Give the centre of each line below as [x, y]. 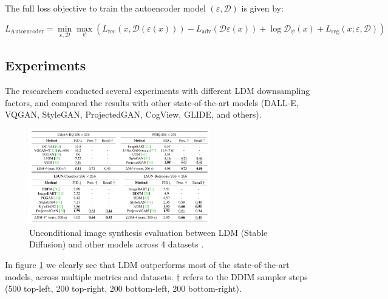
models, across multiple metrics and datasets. [89, 276]
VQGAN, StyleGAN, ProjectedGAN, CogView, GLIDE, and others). [133, 114]
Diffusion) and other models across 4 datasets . [117, 244]
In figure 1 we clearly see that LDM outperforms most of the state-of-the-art [147, 265]
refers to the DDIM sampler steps [245, 276]
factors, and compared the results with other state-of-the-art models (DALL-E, [152, 102]
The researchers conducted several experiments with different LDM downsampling [158, 91]
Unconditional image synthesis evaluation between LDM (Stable [148, 232]
